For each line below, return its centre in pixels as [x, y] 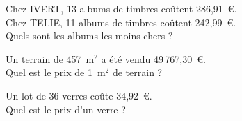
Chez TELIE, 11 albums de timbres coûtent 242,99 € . [121, 22]
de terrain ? [137, 72]
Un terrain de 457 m [50, 58]
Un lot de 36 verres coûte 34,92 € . [79, 95]
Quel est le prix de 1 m [56, 72]
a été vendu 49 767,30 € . [153, 58]
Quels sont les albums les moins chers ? [89, 36]
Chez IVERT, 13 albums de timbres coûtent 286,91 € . [121, 8]
